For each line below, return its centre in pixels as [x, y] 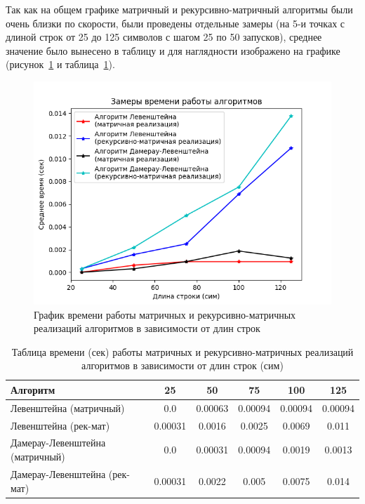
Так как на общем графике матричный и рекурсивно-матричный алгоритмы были [179, 9]
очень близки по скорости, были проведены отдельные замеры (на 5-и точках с [175, 23]
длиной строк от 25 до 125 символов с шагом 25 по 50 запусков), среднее [164, 37]
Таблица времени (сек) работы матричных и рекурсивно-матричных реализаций [182, 351]
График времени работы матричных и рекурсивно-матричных [165, 314]
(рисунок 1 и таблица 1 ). [60, 64]
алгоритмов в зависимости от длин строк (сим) [182, 365]
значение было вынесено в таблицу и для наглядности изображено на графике [173, 50]
